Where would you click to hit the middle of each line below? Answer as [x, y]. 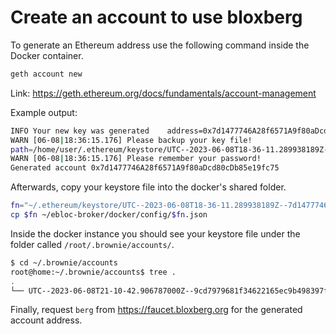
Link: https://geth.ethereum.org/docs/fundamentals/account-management [163, 93]
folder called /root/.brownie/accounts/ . [92, 244]
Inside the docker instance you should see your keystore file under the [155, 233]
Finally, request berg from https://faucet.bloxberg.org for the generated [156, 310]
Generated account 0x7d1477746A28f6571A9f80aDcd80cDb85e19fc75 [145, 168]
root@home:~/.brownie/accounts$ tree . [93, 272]
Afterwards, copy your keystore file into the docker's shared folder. [148, 187]
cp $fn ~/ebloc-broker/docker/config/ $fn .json [109, 215]
